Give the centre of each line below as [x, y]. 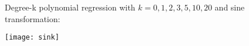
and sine [230, 7]
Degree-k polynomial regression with [70, 7]
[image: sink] [32, 38]
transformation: [33, 18]
